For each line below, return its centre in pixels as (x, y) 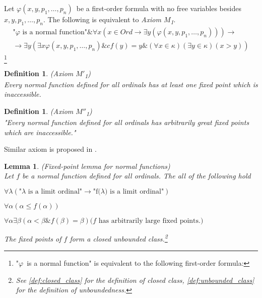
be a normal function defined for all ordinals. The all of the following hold (137, 176)
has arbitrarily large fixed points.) (151, 221)
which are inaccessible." (40, 132)
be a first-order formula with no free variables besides (159, 8)
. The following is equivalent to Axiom (102, 19)
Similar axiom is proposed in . (50, 149)
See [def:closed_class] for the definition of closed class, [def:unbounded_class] (135, 280)
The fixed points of (33, 238)
